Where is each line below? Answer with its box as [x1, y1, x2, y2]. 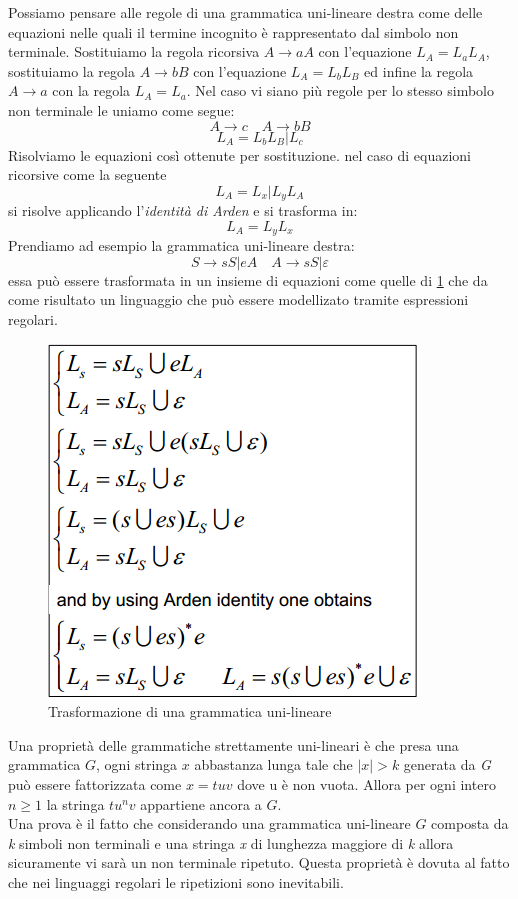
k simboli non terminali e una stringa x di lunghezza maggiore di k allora [8, 832, 454, 853]
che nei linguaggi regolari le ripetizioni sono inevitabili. [8, 871, 344, 892]
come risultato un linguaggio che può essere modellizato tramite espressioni [8, 289, 469, 310]
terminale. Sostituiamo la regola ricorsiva [8, 41, 260, 62]
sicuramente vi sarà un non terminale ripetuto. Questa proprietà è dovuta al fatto [8, 852, 510, 873]
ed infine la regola [364, 60, 474, 81]
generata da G [403, 754, 491, 775]
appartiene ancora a [140, 793, 262, 814]
